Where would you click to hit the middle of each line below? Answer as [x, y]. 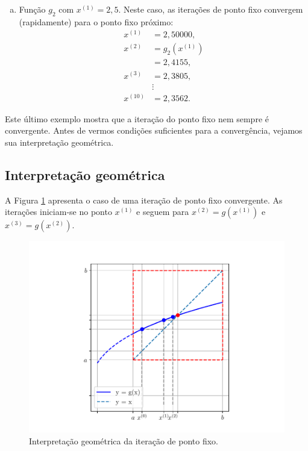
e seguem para [163, 212]
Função [32, 9]
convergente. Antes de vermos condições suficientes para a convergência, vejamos [154, 130]
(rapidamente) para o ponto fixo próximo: [96, 21]
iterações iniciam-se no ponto [58, 212]
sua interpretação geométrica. [59, 142]
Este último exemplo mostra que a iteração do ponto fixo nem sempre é [137, 118]
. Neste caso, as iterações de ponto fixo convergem [211, 9]
